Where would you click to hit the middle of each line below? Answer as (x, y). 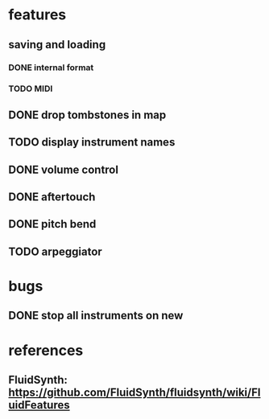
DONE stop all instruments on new (96, 316)
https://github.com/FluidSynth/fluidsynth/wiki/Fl (134, 392)
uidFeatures (39, 405)
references (46, 350)
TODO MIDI (31, 88)
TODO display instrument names (92, 142)
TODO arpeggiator (55, 251)
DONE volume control (64, 169)
